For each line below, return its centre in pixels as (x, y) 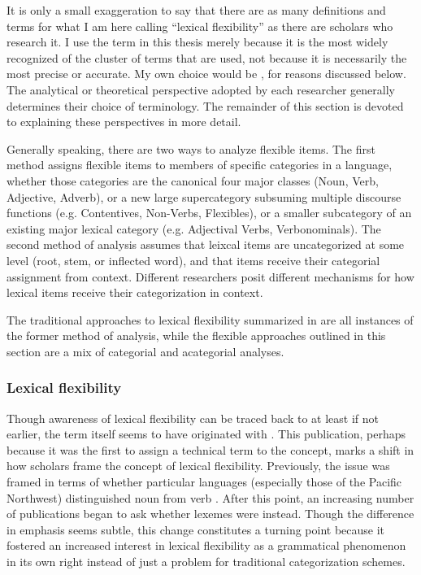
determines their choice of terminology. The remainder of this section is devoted (205, 105)
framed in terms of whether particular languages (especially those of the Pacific (204, 482)
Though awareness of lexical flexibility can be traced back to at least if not (193, 418)
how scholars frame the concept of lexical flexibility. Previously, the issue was (198, 466)
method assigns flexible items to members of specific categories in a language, (200, 165)
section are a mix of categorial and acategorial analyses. (145, 351)
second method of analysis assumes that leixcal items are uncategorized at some (206, 244)
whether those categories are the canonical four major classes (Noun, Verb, (193, 180)
